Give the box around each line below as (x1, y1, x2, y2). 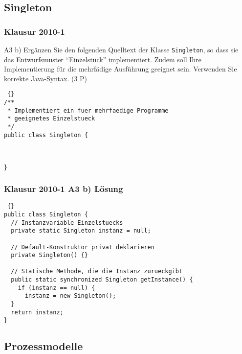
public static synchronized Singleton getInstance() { (11, 276, 193, 283)
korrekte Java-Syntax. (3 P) (4, 73, 88, 83)
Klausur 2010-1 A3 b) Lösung (4, 182, 123, 194)
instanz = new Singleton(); (24, 292, 116, 300)
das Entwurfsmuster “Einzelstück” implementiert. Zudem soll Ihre (4, 54, 201, 64)
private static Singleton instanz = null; (11, 227, 151, 235)
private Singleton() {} (11, 252, 88, 259)
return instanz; (11, 308, 64, 316)
